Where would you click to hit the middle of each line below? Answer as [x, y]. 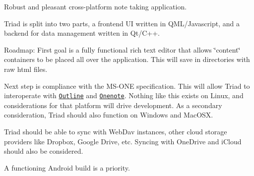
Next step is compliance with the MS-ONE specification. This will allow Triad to [127, 86]
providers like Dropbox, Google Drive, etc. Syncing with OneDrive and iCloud [123, 141]
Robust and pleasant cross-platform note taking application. [95, 6]
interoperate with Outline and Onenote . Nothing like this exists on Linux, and [124, 95]
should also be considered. [44, 151]
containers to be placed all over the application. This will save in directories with [127, 59]
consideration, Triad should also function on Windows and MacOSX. [109, 115]
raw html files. [26, 69]
